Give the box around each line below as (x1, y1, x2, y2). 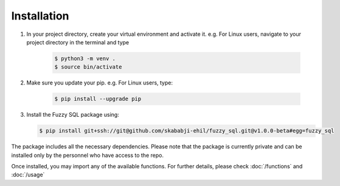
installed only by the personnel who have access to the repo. (11, 151, 164, 159)
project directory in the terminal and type (26, 38, 130, 46)
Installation (11, 9, 69, 22)
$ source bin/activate (54, 64, 122, 71)
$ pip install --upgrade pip (54, 95, 142, 103)
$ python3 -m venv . (54, 55, 116, 62)
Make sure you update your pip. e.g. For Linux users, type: (26, 79, 173, 86)
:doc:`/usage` (11, 171, 45, 179)
